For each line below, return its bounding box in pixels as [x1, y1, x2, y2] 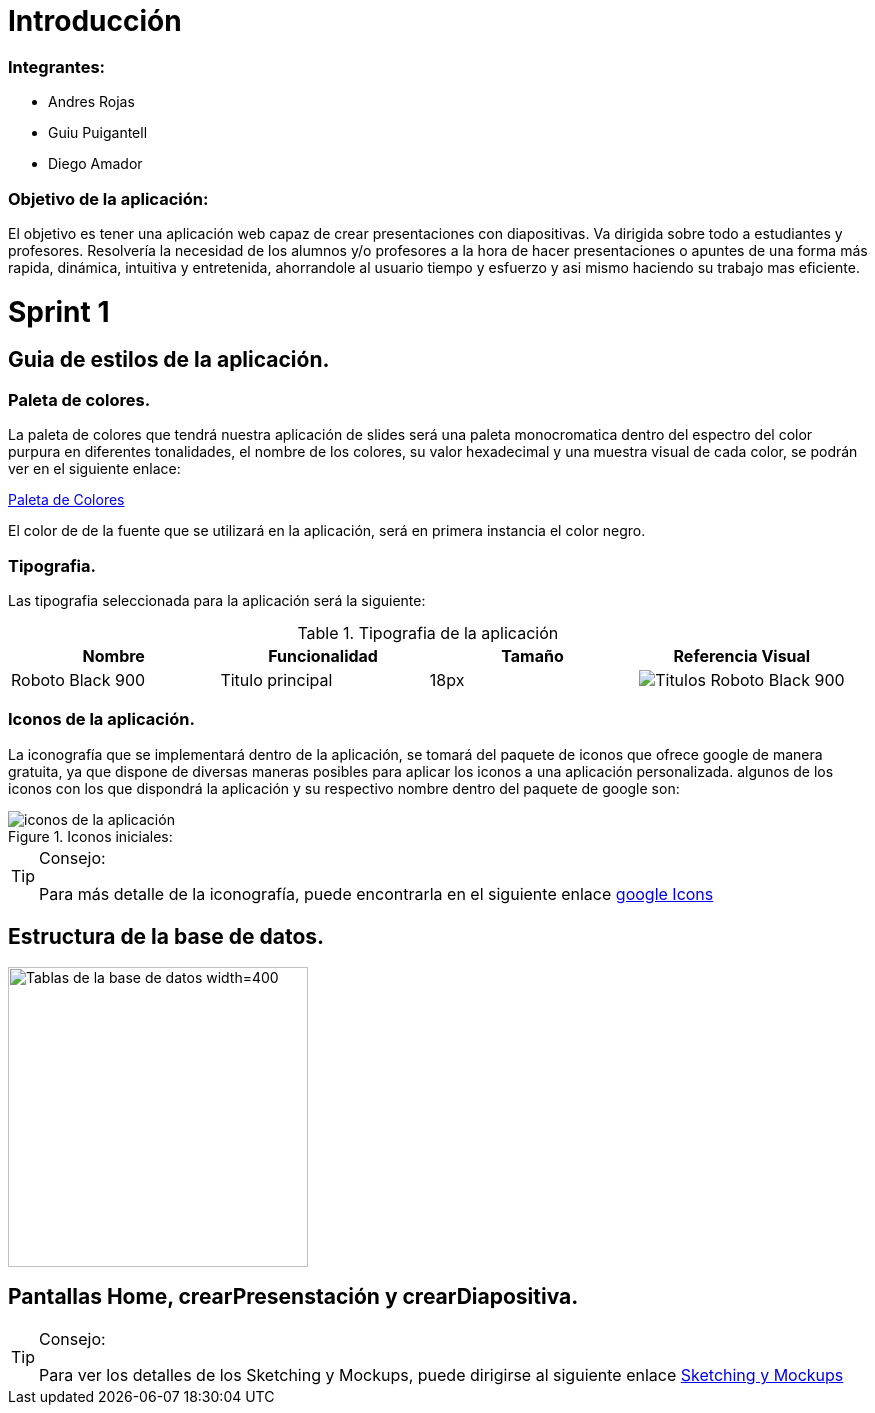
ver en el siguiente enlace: [8, 460, 181, 478]
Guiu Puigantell [48, 124, 148, 142]
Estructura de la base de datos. [8, 924, 325, 950]
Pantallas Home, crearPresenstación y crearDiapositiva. [8, 1283, 579, 1309]
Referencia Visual [673, 645, 811, 666]
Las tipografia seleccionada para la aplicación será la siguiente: [8, 591, 426, 609]
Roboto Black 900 [11, 669, 146, 690]
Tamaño [501, 645, 564, 666]
